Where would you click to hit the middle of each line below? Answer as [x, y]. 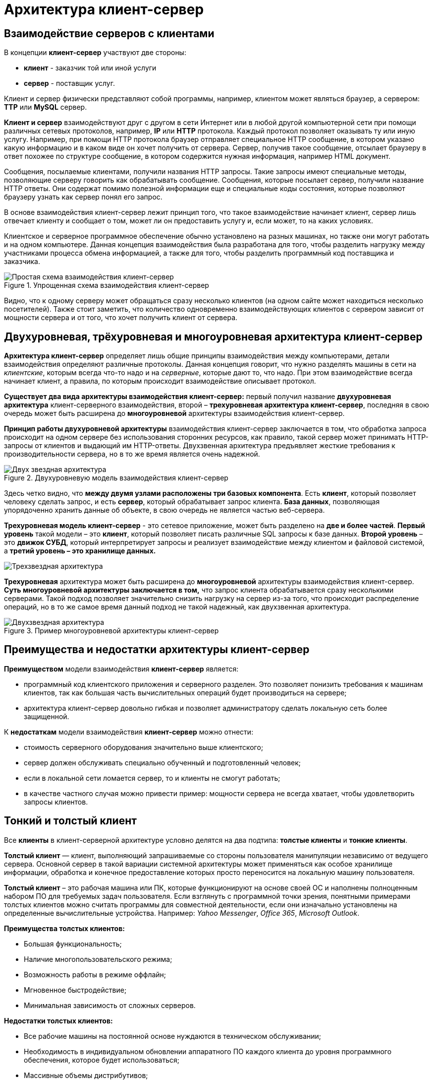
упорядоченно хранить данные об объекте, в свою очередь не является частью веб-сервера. [164, 510]
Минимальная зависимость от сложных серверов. [110, 1005]
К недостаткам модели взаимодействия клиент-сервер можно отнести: [129, 732]
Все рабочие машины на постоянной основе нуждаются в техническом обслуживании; [173, 1036]
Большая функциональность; [73, 944]
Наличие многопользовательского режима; [98, 959]
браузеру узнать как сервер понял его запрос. [83, 197]
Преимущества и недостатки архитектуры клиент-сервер [157, 650]
